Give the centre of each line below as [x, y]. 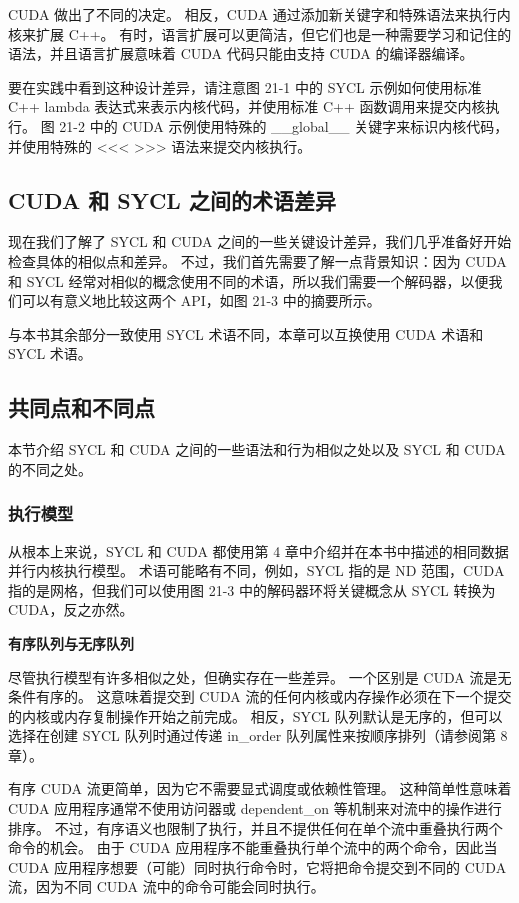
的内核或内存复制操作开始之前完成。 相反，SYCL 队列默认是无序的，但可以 [255, 715]
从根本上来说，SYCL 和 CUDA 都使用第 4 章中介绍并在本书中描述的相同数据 [258, 550]
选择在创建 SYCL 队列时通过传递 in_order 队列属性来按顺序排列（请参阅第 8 [258, 735]
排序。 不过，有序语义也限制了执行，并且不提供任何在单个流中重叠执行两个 [255, 827]
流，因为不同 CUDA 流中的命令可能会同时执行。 [166, 886]
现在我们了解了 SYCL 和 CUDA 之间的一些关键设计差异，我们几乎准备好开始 [260, 241]
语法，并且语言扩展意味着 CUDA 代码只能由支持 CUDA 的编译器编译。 [241, 53]
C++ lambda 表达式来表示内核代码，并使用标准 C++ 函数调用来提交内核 [247, 106]
